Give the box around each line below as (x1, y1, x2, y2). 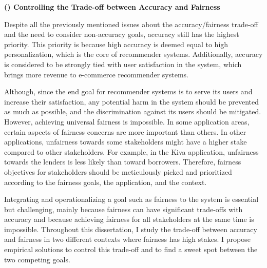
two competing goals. (4, 254, 70, 264)
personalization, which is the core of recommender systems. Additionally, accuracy (4, 49, 263, 59)
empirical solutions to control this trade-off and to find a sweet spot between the (4, 244, 258, 255)
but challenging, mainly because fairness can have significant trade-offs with (4, 203, 243, 214)
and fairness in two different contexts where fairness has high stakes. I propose (4, 234, 251, 244)
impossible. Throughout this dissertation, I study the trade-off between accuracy (4, 223, 257, 234)
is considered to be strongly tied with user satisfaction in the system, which (4, 58, 242, 69)
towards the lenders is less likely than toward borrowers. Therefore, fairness (4, 156, 241, 167)
